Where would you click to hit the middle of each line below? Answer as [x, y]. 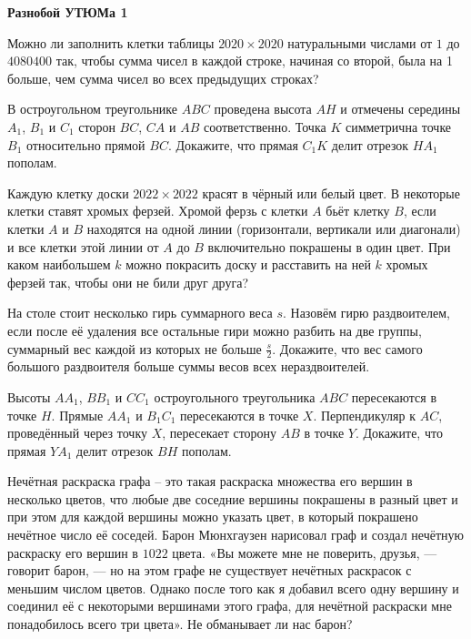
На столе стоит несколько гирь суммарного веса [140, 313]
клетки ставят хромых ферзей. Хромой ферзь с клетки [158, 211]
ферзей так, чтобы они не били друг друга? [128, 282]
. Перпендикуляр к [364, 415]
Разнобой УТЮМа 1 [68, 12]
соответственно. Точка [265, 126]
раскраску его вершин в [73, 552]
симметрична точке [398, 126]
